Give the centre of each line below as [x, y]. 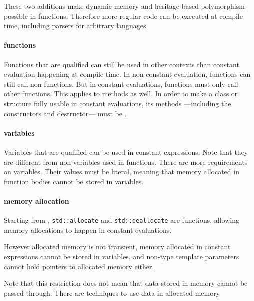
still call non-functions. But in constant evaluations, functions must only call [121, 84]
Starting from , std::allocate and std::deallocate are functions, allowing [122, 220]
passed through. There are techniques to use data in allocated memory [112, 292]
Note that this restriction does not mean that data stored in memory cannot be [126, 283]
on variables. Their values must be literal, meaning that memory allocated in [122, 171]
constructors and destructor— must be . [65, 113]
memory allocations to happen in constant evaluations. [88, 229]
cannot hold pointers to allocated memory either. [79, 266]
